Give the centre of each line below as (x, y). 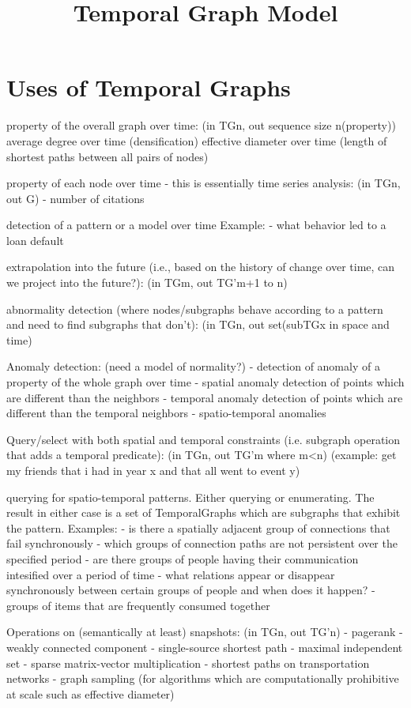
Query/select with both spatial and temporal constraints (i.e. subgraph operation (204, 439)
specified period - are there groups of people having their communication (183, 558)
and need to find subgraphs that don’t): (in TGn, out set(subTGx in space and (198, 324)
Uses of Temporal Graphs (149, 87)
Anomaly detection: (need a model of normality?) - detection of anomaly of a (193, 366)
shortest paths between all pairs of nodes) (107, 156)
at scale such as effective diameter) (90, 693)
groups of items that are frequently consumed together (138, 605)
